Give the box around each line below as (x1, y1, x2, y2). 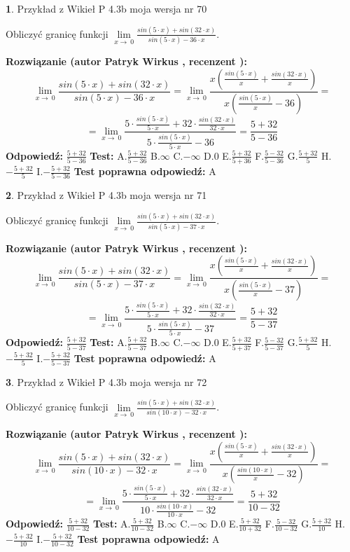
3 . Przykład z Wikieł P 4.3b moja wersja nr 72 (6, 374, 207, 389)
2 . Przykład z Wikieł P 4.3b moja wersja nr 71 (6, 188, 207, 202)
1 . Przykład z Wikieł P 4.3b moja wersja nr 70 (6, 1, 207, 15)
